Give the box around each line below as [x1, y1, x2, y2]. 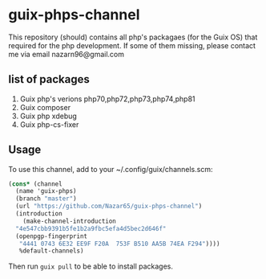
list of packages [8, 72, 90, 86]
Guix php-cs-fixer [19, 119, 79, 129]
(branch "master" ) [15, 195, 78, 203]
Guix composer [19, 102, 71, 112]
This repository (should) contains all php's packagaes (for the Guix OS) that [8, 32, 258, 42]
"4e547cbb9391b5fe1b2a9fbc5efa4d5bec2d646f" [15, 224, 167, 232]
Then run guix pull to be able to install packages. [8, 261, 174, 271]
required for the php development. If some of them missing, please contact [8, 40, 256, 50]
